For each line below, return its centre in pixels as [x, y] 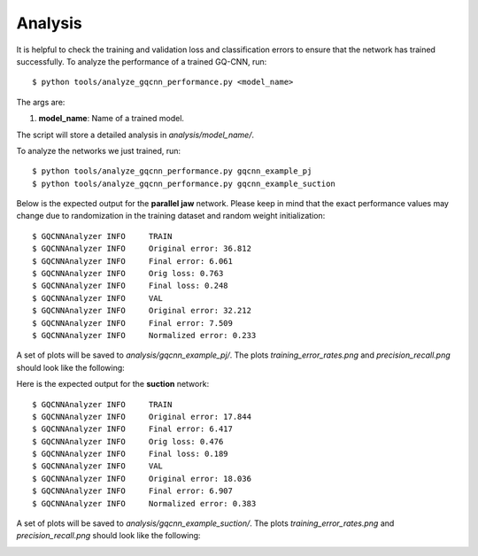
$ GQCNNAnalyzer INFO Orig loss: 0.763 [128, 274]
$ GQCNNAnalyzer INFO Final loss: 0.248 [131, 286]
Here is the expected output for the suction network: [113, 384]
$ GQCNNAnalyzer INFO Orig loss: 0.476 [128, 441]
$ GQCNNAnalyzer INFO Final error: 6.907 [133, 491]
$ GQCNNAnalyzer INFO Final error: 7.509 [133, 323]
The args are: [41, 102]
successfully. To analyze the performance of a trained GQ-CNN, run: [142, 61]
